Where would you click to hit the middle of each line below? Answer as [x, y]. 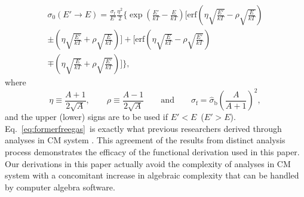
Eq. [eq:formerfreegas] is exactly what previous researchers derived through [143, 128]
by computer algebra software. [60, 187]
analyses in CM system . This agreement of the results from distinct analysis [145, 140]
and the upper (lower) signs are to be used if [86, 117]
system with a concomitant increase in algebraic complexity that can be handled [152, 175]
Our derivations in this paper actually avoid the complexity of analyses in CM [148, 163]
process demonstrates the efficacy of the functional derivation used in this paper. [152, 151]
